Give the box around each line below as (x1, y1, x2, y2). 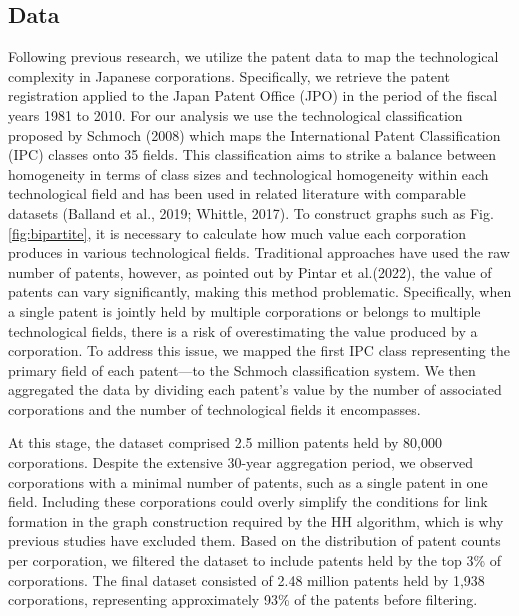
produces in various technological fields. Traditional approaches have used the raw (8, 242, 510, 263)
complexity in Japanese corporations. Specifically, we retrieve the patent (8, 65, 450, 86)
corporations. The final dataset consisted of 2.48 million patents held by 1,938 (8, 569, 485, 590)
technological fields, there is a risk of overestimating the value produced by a (8, 320, 478, 341)
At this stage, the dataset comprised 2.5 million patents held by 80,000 (8, 432, 443, 453)
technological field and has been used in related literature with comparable (8, 183, 466, 204)
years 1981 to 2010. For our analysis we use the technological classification (8, 104, 463, 125)
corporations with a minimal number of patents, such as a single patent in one (8, 471, 488, 492)
